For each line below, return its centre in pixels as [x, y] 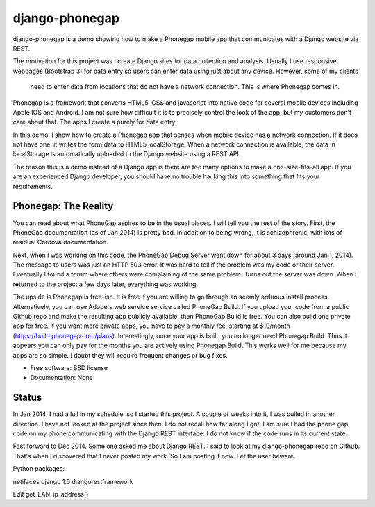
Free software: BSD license [69, 368]
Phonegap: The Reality [63, 206]
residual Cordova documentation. [61, 242]
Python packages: [39, 469]
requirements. [33, 186]
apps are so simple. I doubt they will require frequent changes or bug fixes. [120, 355]
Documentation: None [61, 378]
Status [27, 398]
